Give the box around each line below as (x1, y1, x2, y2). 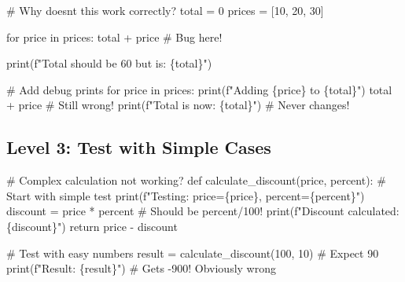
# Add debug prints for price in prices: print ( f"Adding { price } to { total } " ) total (6, 81, 392, 97)
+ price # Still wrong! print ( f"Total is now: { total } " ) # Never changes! (6, 97, 350, 113)
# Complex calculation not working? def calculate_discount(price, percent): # (6, 172, 386, 189)
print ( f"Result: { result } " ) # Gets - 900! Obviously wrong (6, 260, 276, 277)
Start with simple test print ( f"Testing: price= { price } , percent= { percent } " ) (6, 187, 365, 203)
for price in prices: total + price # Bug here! (6, 28, 223, 45)
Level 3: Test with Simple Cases (6, 135, 271, 159)
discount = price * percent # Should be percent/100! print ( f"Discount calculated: (6, 203, 399, 219)
